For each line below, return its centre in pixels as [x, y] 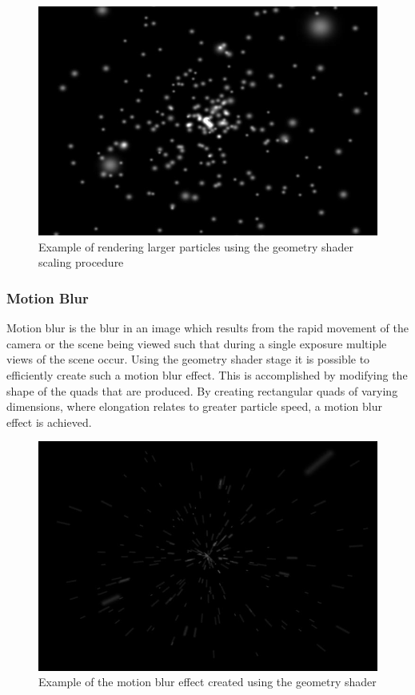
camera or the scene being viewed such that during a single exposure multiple [197, 343]
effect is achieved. [49, 422]
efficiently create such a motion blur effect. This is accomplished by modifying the [207, 374]
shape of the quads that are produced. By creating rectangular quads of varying [202, 390]
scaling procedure [81, 262]
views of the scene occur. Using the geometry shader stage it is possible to [188, 359]
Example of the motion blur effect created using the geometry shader [207, 682]
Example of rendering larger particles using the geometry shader [196, 246]
